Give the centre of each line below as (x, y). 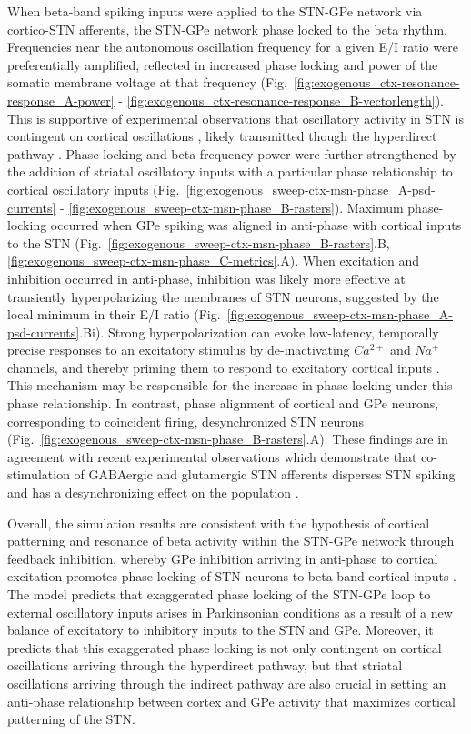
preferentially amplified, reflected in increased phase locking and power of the (223, 64)
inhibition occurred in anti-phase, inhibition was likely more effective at (206, 278)
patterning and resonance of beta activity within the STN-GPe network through (231, 541)
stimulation (39, 474)
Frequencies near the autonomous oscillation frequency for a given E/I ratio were (233, 47)
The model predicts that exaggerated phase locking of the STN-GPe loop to (219, 594)
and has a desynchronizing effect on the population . (153, 493)
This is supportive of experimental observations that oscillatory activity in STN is (235, 118)
